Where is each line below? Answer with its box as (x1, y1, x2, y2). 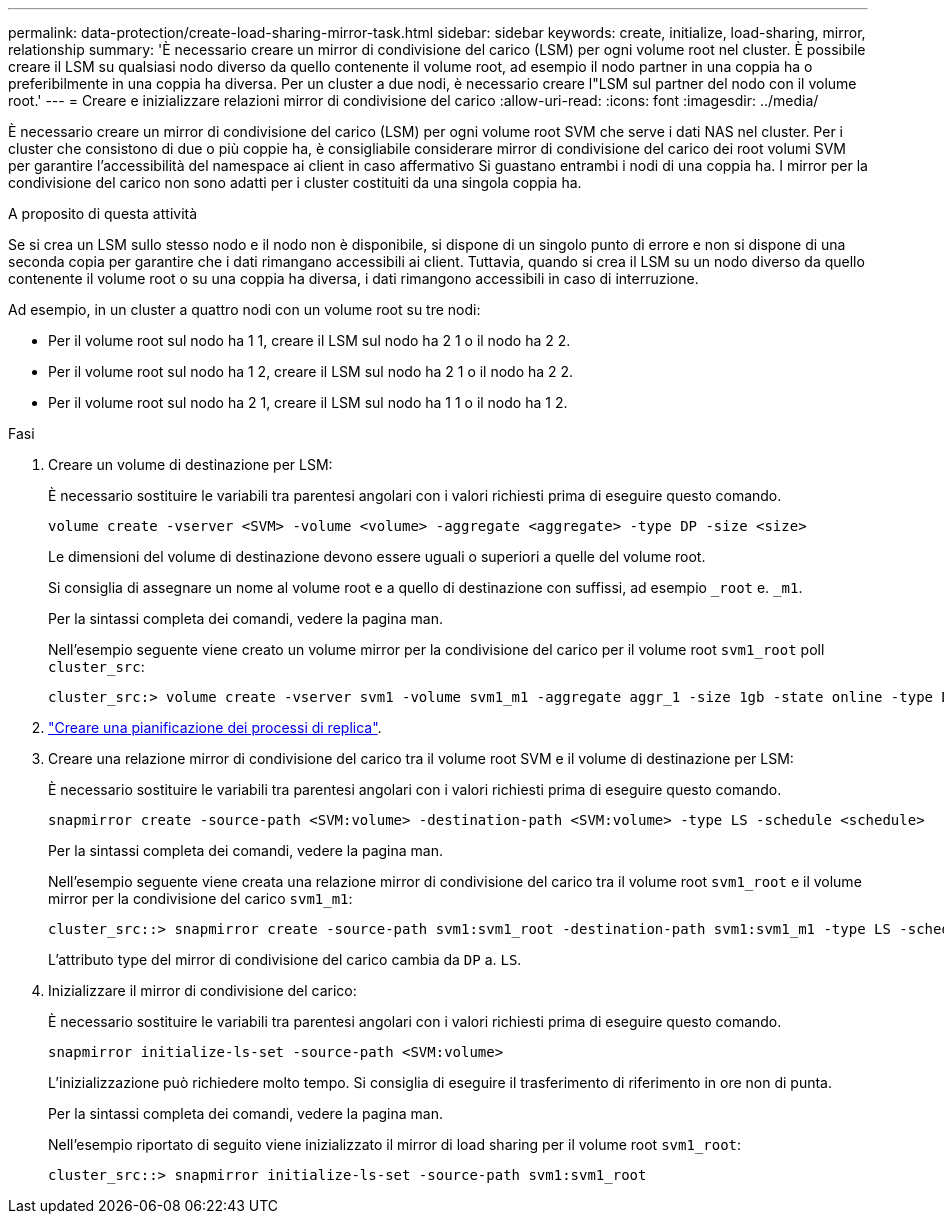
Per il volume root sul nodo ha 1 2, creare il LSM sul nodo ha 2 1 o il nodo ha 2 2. (48, 363, 574, 380)
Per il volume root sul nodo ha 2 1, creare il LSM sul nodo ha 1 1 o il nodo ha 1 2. (48, 394, 568, 411)
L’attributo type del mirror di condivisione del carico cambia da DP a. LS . (48, 951, 522, 968)
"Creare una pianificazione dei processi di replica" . (48, 719, 382, 736)
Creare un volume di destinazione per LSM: (48, 456, 333, 473)
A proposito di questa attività (8, 205, 198, 222)
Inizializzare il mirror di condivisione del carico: (48, 982, 357, 999)
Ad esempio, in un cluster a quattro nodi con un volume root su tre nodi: (8, 301, 481, 318)
